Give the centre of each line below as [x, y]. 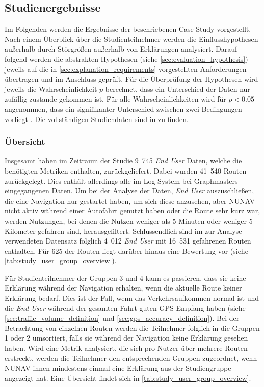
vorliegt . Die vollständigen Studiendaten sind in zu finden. [97, 119]
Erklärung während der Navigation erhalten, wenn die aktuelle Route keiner [123, 288]
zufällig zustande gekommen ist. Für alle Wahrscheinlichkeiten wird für [115, 99]
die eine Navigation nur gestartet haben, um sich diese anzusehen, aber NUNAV [130, 200]
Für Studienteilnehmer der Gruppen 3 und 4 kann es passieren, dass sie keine [125, 277]
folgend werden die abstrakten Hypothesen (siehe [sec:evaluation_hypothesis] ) [126, 58]
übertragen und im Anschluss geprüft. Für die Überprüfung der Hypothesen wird [131, 79]
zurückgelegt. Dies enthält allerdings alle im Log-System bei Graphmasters [121, 180]
